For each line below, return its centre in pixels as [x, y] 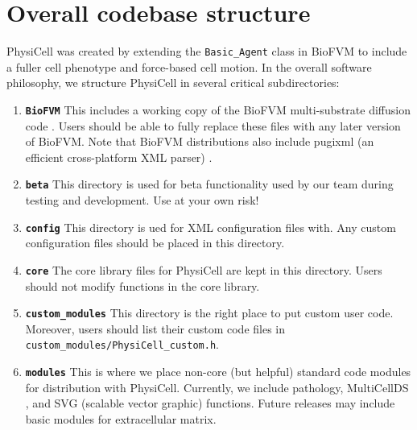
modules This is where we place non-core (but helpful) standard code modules [218, 372]
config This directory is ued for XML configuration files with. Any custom [211, 227]
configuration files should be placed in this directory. [155, 243]
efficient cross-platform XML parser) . [119, 157]
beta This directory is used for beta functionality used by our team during [209, 184]
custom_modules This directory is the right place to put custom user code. [209, 313]
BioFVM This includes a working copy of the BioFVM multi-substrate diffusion [218, 109]
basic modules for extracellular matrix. [121, 418]
